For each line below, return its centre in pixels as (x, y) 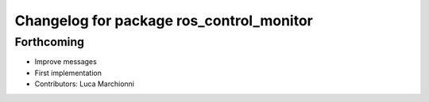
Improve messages (66, 62)
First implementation (68, 73)
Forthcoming (50, 42)
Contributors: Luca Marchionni (85, 84)
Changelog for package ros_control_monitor (164, 21)
